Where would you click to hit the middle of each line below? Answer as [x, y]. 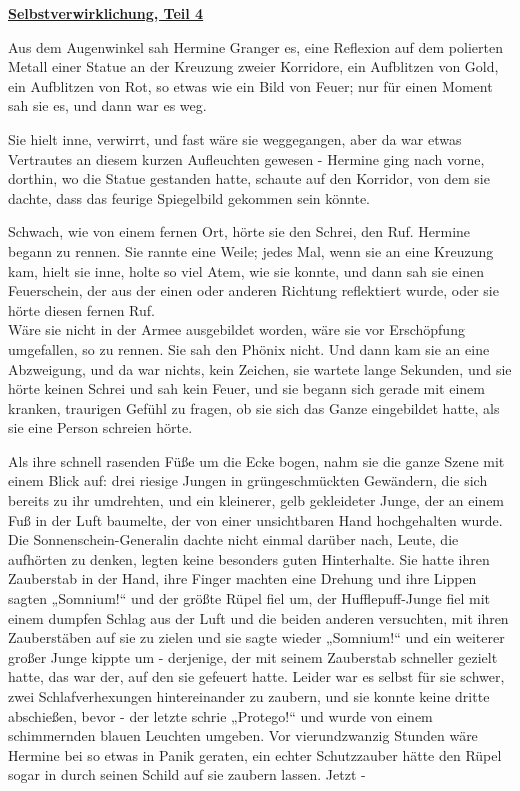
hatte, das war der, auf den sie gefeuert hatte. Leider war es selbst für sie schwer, [256, 676]
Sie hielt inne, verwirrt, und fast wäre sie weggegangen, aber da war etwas [235, 138]
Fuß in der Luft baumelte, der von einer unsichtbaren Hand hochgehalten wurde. [255, 519]
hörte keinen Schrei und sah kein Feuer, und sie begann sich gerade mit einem [246, 388]
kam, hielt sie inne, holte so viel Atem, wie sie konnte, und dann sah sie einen [246, 270]
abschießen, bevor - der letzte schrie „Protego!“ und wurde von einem [220, 715]
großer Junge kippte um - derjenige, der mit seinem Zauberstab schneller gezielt [253, 656]
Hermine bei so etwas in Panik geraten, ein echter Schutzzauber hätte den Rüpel [255, 754]
